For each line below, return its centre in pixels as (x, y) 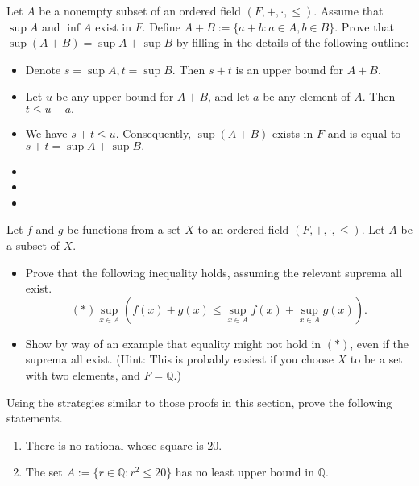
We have (46, 133)
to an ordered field (243, 229)
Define (165, 26)
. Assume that (348, 10)
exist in (113, 26)
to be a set (376, 359)
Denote (43, 69)
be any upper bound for (115, 96)
